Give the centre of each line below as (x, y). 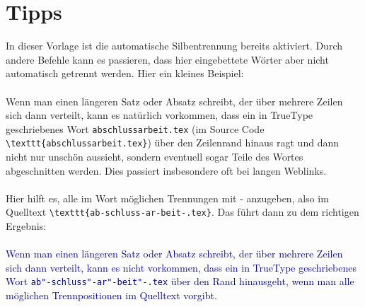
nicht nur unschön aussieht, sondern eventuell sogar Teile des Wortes (155, 156)
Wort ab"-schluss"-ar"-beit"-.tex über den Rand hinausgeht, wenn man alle (180, 281)
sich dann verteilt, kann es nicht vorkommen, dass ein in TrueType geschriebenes (181, 267)
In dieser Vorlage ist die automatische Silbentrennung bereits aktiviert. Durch (174, 46)
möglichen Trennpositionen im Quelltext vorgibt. (111, 295)
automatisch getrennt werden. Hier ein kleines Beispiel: (125, 73)
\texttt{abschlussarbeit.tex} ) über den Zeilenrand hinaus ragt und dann (172, 143)
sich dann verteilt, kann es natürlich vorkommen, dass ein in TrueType (160, 115)
